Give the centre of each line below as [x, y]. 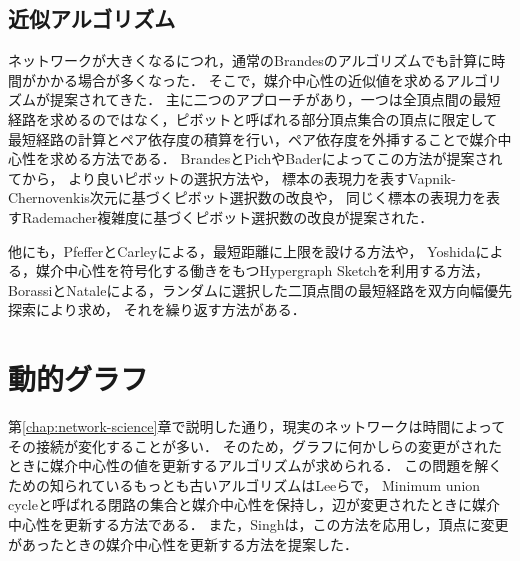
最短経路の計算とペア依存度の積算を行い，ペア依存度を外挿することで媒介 [253, 138]
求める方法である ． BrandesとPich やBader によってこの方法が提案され [276, 158]
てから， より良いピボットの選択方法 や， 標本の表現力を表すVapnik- [232, 177]
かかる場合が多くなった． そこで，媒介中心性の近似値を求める [241, 79]
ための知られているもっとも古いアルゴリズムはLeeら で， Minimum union [244, 484]
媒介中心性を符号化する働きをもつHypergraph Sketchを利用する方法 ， [262, 270]
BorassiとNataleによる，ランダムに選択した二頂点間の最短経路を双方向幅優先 [260, 289]
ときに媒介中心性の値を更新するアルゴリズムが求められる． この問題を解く [255, 465]
